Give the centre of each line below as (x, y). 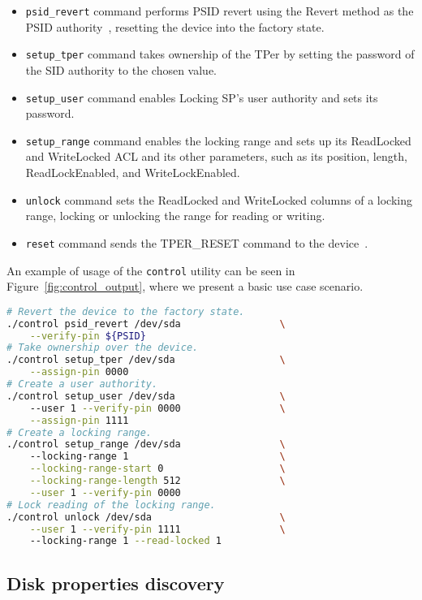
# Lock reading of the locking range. (111, 505)
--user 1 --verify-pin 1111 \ (157, 529)
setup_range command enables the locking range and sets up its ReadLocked (218, 140)
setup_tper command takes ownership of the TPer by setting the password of (220, 54)
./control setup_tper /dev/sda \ (146, 360)
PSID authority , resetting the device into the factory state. (175, 26)
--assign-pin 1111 (79, 420)
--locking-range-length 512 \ (157, 481)
